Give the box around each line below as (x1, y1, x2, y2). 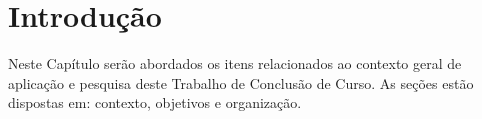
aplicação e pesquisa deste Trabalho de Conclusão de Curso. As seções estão (8, 72, 474, 93)
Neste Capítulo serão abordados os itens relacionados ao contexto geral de (8, 53, 462, 74)
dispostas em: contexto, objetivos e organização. (8, 92, 302, 113)
